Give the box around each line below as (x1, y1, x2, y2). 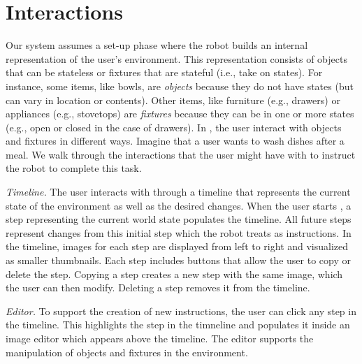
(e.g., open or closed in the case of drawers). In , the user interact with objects (6, 119, 342, 134)
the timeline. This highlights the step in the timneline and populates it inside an (6, 317, 350, 332)
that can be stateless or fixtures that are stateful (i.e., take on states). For (6, 65, 323, 80)
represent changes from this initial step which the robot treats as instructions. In (6, 225, 352, 240)
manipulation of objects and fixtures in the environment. (6, 344, 248, 359)
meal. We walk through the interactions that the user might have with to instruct (6, 147, 356, 161)
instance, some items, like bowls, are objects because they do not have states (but (6, 78, 354, 93)
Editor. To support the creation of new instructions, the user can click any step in (6, 303, 356, 318)
